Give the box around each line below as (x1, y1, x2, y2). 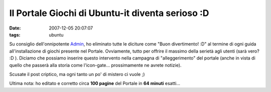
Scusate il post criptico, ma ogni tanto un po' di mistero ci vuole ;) (9, 71, 145, 77)
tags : (9, 31, 21, 37)
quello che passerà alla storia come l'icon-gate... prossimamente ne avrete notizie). (9, 62, 182, 68)
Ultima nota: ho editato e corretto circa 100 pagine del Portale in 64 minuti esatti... (9, 80, 181, 86)
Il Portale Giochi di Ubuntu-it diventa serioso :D (9, 7, 209, 18)
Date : (9, 25, 21, 31)
